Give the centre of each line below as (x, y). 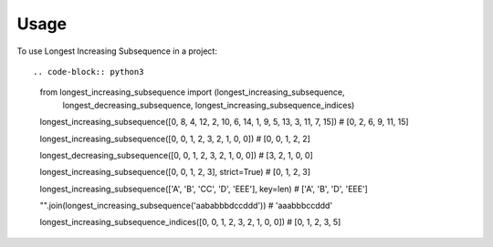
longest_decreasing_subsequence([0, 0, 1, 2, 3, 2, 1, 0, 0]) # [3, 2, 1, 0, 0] (177, 155)
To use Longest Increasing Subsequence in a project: (117, 51)
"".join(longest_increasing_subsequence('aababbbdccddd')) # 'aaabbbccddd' (186, 206)
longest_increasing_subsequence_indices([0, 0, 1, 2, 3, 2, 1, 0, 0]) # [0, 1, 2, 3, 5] (190, 222)
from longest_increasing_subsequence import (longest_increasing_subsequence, (193, 92)
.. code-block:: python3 (89, 72)
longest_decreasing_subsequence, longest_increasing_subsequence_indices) (209, 105)
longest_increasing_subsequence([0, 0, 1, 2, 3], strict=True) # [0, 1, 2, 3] (175, 172)
